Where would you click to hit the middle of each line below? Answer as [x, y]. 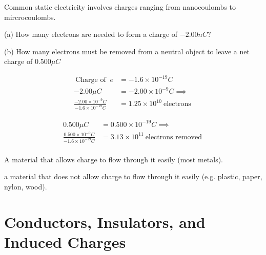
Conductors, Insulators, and [105, 221]
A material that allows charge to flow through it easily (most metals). [114, 159]
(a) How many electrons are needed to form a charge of [91, 34]
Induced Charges [65, 241]
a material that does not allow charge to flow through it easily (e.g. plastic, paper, [133, 176]
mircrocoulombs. [30, 17]
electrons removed [173, 137]
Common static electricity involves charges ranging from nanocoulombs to [120, 7]
